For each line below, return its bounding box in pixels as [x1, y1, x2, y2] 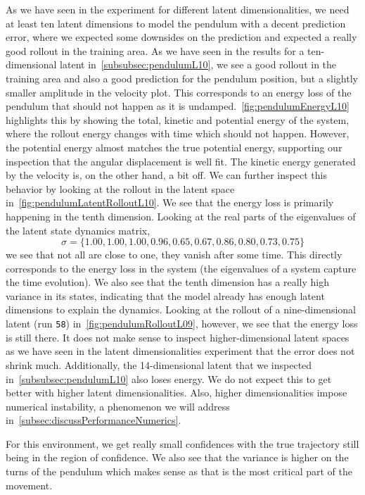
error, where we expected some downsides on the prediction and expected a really [6, 30, 357, 44]
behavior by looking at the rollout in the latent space [6, 181, 235, 196]
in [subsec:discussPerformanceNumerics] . [6, 413, 181, 427]
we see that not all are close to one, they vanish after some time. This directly [6, 247, 342, 262]
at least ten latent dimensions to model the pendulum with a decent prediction [6, 15, 346, 30]
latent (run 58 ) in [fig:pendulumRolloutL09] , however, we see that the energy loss [6, 316, 358, 331]
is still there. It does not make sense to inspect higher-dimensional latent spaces [6, 330, 350, 344]
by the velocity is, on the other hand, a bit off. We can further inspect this [6, 168, 327, 182]
